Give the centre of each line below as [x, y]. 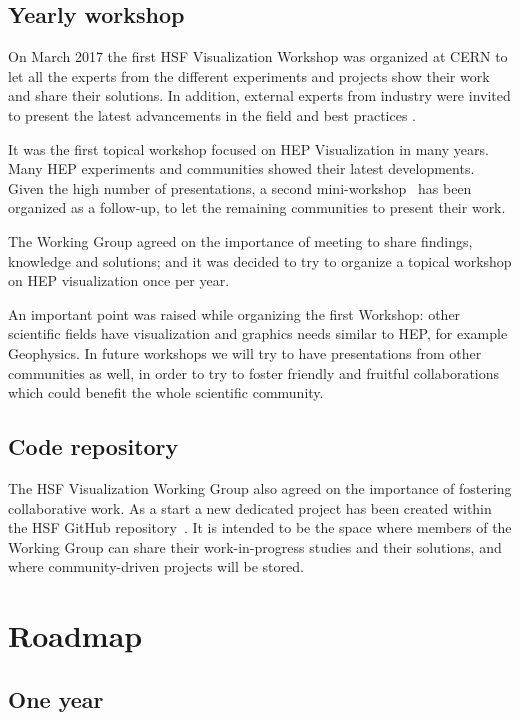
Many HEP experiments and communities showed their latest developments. [241, 168]
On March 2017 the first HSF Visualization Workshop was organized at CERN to [258, 56]
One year [56, 698]
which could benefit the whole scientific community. [166, 392]
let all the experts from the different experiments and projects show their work [249, 75]
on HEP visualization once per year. [119, 280]
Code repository [93, 446]
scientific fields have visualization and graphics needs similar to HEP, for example [258, 333]
